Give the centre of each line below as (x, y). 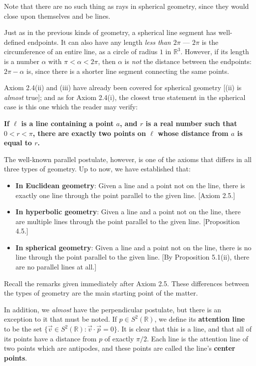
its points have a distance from (50, 338)
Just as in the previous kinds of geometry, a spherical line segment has (110, 32)
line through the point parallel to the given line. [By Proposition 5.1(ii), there (132, 257)
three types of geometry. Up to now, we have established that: (97, 169)
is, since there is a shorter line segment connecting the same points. (128, 71)
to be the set (23, 329)
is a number (22, 61)
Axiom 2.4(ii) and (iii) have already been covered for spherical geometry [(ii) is (123, 87)
